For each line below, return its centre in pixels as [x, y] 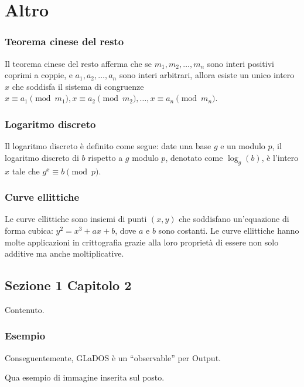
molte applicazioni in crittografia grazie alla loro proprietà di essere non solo [142, 242]
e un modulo [243, 146]
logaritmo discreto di [42, 157]
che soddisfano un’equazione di [234, 219]
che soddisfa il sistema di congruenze [78, 86]
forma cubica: [29, 230]
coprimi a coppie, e [39, 75]
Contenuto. [25, 309]
